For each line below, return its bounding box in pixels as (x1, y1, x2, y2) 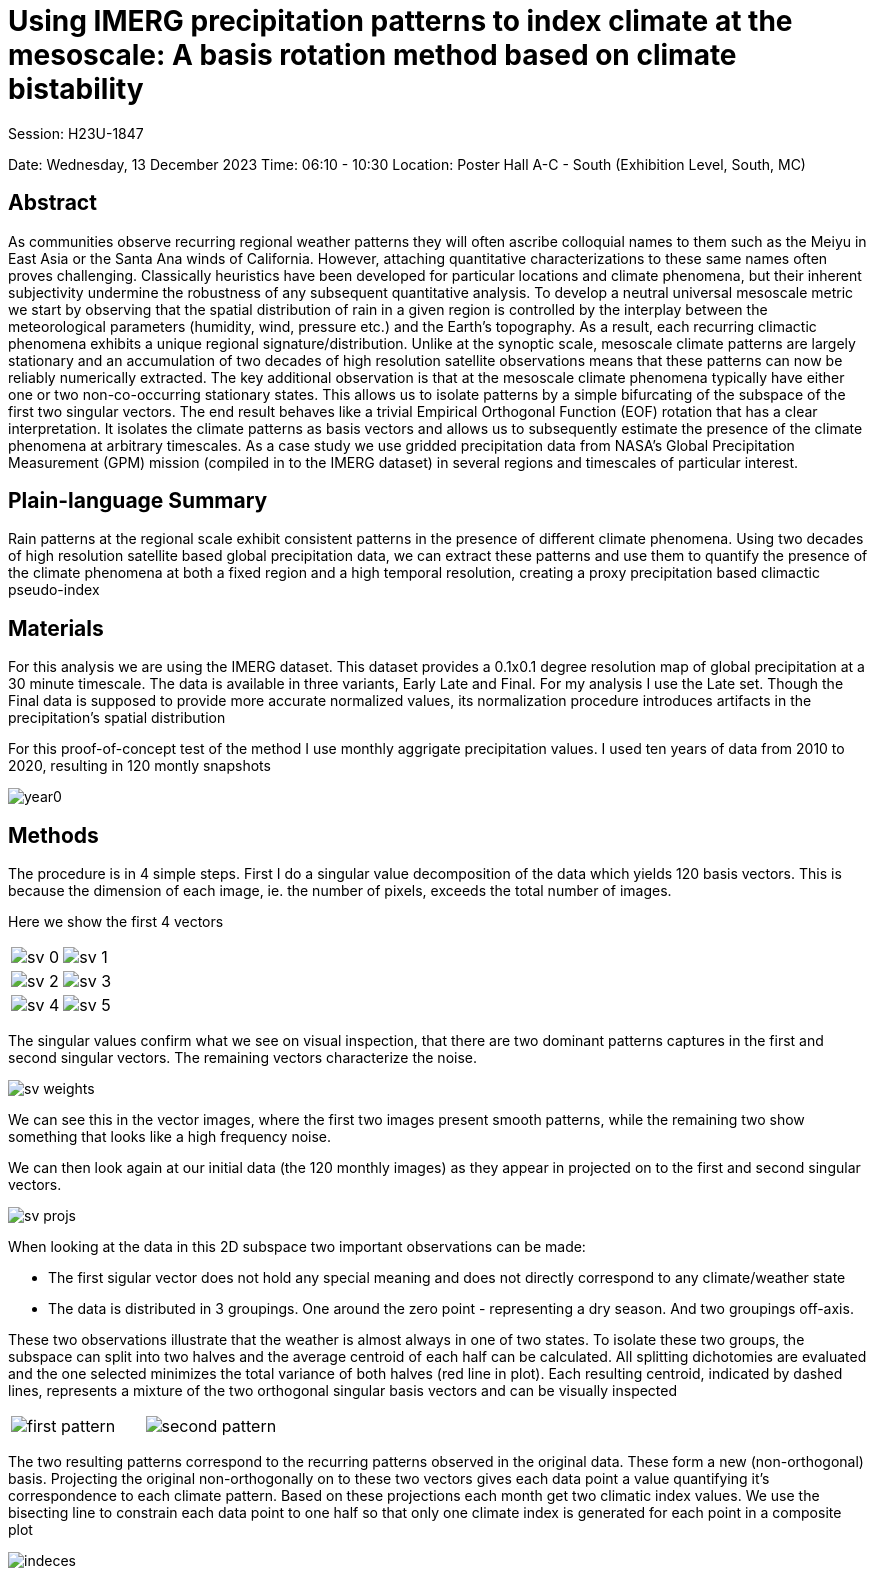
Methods (8, 822, 99, 848)
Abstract (8, 190, 97, 216)
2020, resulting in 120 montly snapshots (8, 757, 271, 775)
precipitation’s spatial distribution (8, 709, 226, 727)
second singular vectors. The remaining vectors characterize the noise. (8, 1049, 477, 1067)
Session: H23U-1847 (8, 124, 144, 142)
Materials (8, 615, 104, 641)
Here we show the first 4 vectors (8, 913, 224, 931)
